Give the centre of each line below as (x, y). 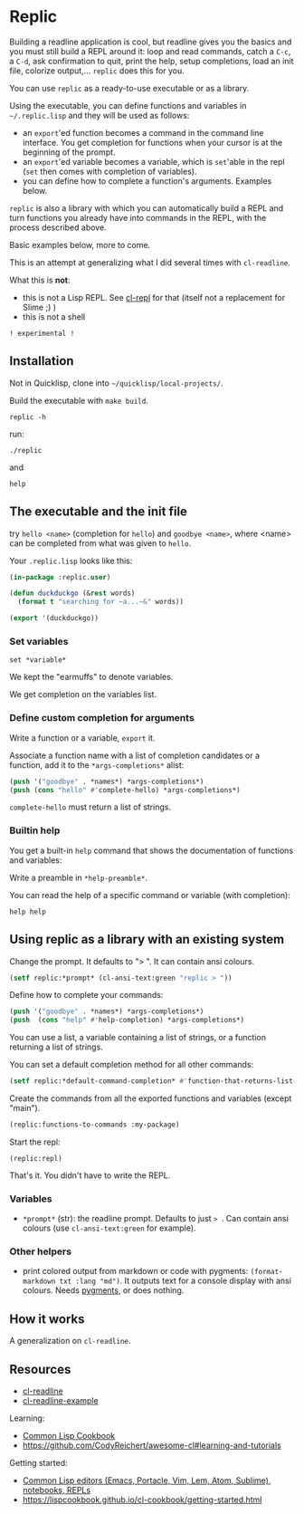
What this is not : (40, 280)
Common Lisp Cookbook (69, 1436)
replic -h (28, 417)
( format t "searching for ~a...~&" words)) (100, 602)
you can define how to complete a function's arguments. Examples (147, 181)
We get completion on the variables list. (83, 695)
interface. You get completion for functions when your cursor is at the (152, 142)
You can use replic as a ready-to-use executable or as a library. (129, 88)
